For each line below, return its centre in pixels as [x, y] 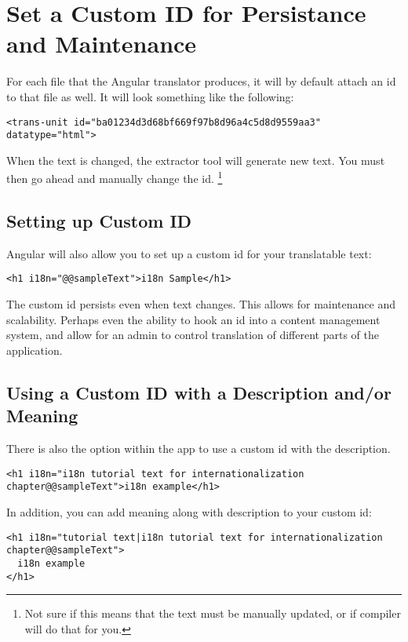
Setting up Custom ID [99, 221]
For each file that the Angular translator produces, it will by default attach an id [201, 81]
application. [35, 350]
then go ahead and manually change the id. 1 [115, 177]
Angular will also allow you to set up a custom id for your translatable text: [189, 253]
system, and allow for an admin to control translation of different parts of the [193, 335]
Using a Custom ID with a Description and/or [199, 392]
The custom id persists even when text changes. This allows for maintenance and [201, 304]
